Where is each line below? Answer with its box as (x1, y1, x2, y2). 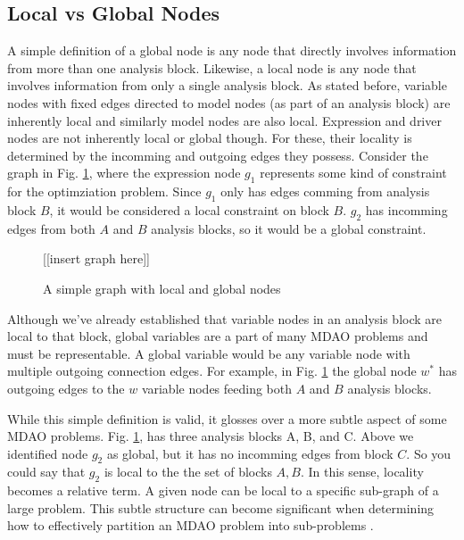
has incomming (365, 200, 448, 219)
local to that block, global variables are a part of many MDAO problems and (7, 327, 428, 345)
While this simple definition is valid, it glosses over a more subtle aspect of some (7, 409, 447, 428)
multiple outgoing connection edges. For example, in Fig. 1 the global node (7, 361, 417, 380)
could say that (7, 462, 86, 481)
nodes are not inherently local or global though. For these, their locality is (7, 129, 412, 147)
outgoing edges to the (7, 378, 125, 397)
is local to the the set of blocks (104, 462, 272, 481)
